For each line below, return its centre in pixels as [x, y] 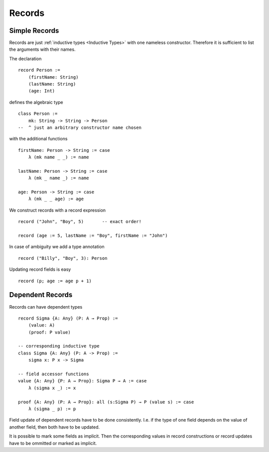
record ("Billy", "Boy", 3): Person [63, 258]
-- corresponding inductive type [59, 346]
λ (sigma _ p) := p [52, 409]
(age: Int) [42, 91]
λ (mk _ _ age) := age [56, 199]
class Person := [38, 114]
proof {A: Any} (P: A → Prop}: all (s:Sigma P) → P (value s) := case [106, 402]
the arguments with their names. [42, 49]
